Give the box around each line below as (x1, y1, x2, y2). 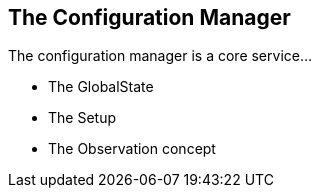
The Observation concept (48, 140, 216, 158)
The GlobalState (48, 78, 154, 96)
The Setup (48, 109, 116, 127)
